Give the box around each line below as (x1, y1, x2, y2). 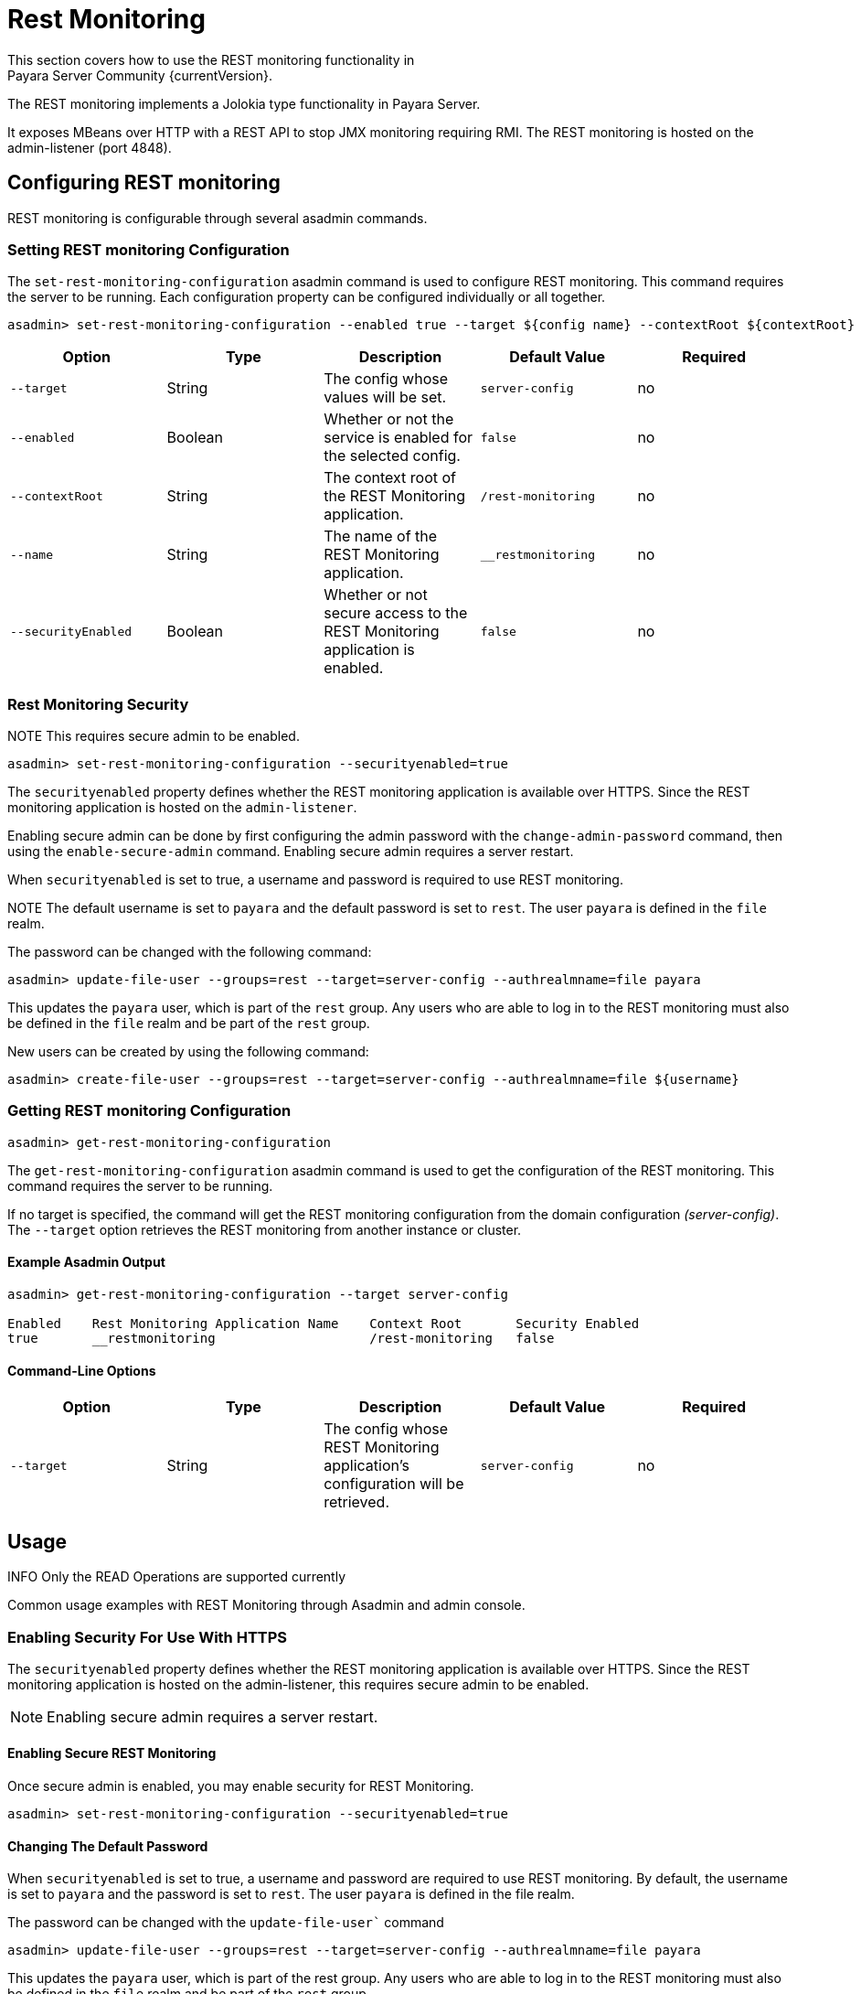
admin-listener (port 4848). (7, 139, 172, 155)
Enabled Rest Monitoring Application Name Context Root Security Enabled (7, 1316, 640, 1332)
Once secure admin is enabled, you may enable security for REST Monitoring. (7, 1778, 474, 1795)
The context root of (324, 468, 457, 488)
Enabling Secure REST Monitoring (7, 1745, 217, 1762)
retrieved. (324, 1493, 389, 1512)
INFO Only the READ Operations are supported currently (7, 1569, 346, 1585)
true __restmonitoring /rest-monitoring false (7, 1331, 555, 1346)
